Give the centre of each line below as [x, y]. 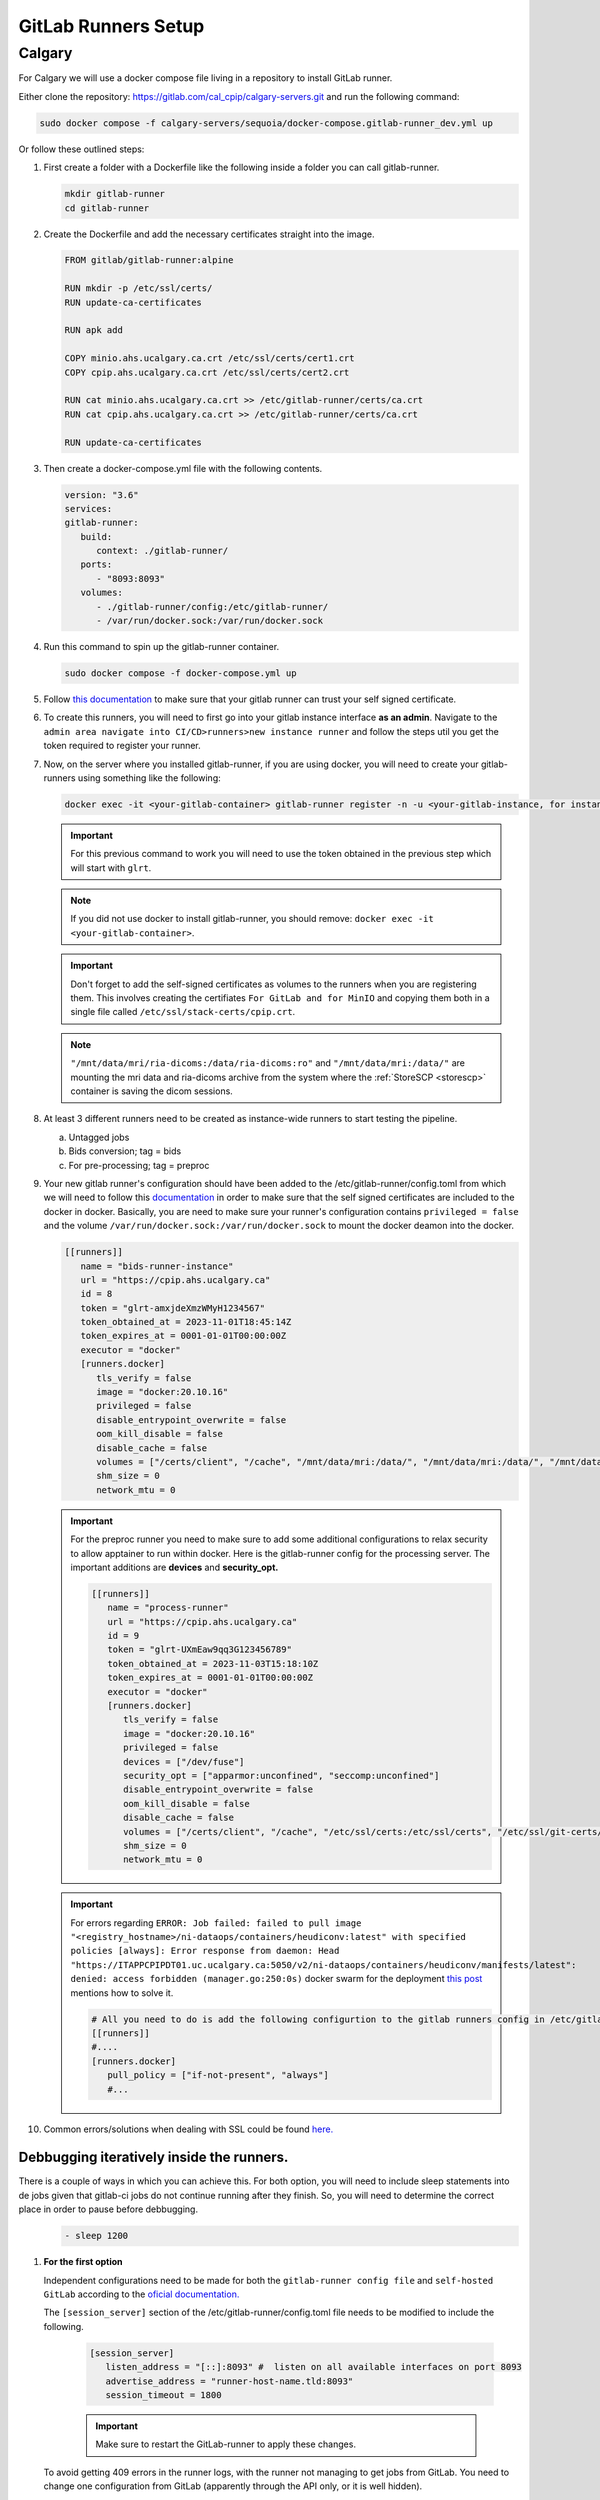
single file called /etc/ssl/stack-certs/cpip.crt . [183, 1012]
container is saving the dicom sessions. [152, 1091]
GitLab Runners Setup [111, 26]
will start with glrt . [111, 867]
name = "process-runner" [167, 1608]
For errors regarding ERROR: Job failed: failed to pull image [216, 1922]
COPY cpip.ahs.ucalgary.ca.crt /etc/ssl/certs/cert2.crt [207, 372]
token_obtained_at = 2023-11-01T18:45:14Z [186, 1322]
